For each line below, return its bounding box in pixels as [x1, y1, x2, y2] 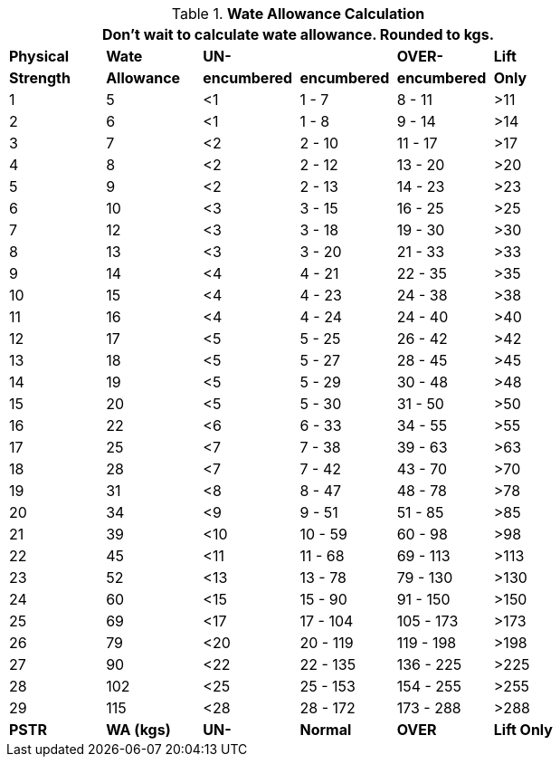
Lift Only [493, 721, 553, 739]
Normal [299, 721, 352, 739]
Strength [9, 69, 71, 87]
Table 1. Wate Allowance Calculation [171, 5, 425, 23]
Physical [9, 47, 70, 65]
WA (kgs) [106, 721, 171, 739]
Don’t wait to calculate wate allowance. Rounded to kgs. [101, 25, 494, 43]
